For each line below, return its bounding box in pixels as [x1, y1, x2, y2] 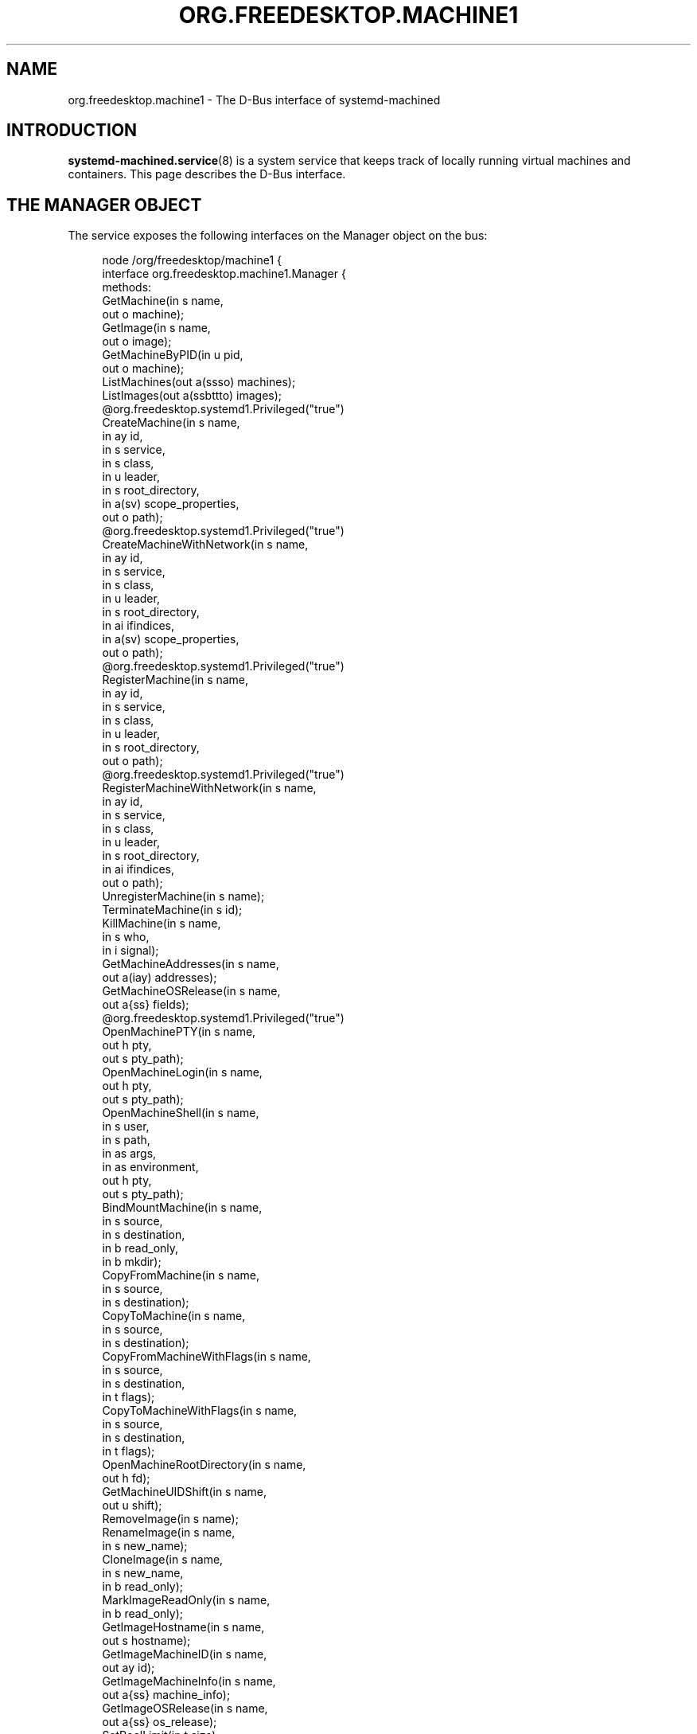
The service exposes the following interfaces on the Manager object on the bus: [68, 228, 488, 243]
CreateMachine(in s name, [102, 416, 240, 430]
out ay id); [102, 1661, 155, 1675]
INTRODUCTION [6, 120, 138, 141]
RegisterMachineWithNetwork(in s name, [102, 781, 317, 795]
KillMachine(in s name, [102, 916, 221, 931]
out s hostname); [102, 1634, 191, 1648]
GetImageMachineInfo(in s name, [102, 1674, 276, 1689]
